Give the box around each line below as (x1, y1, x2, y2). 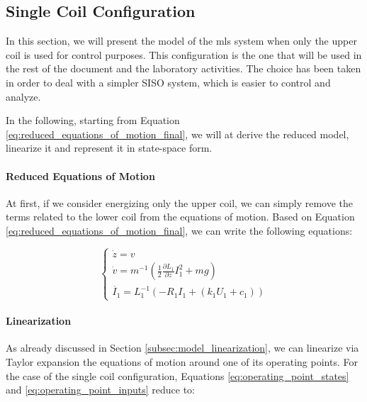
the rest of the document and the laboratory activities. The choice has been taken (6, 61, 361, 76)
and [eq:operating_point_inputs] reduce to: (6, 382, 196, 397)
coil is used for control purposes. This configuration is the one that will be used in (6, 47, 362, 62)
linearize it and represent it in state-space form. (6, 140, 213, 155)
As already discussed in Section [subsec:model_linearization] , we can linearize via (6, 340, 359, 355)
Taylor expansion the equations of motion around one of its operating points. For (6, 354, 358, 369)
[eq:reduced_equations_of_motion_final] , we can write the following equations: (6, 223, 353, 238)
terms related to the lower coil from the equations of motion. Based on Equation (6, 209, 355, 224)
